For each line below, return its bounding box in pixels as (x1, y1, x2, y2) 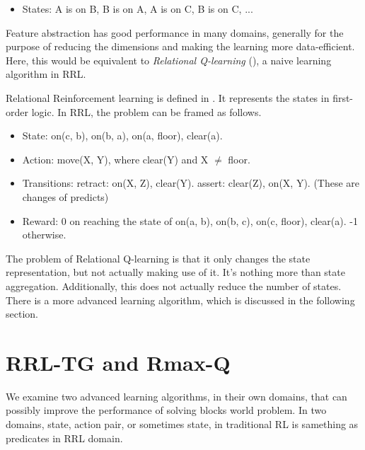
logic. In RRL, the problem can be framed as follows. (31, 104, 262, 119)
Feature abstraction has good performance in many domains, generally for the (6, 25, 344, 40)
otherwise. (22, 227, 66, 242)
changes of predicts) (22, 189, 109, 204)
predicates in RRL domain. (6, 430, 123, 445)
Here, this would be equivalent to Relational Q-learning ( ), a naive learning (6, 52, 332, 67)
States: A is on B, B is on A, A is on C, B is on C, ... (22, 1, 253, 16)
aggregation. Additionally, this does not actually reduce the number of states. (6, 278, 342, 293)
